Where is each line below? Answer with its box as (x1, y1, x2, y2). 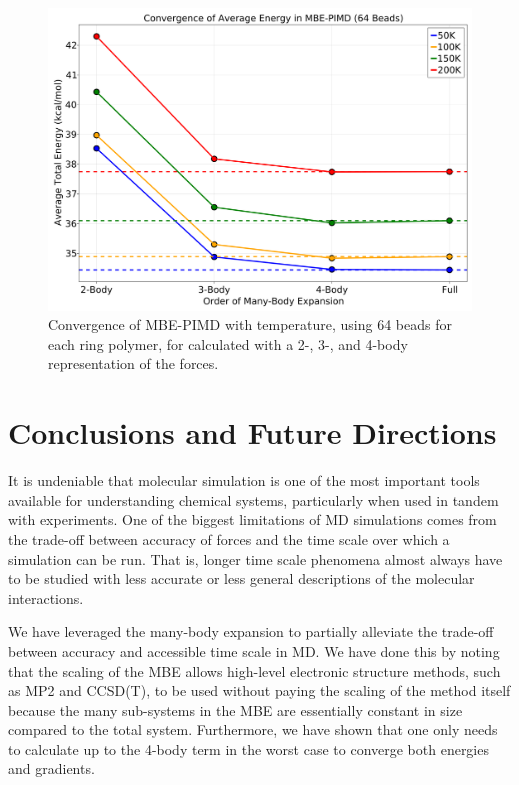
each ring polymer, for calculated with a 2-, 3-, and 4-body (48, 333, 408, 354)
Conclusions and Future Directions (8, 412, 497, 453)
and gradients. (8, 758, 95, 779)
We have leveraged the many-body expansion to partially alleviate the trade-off (8, 621, 494, 642)
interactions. (8, 587, 84, 608)
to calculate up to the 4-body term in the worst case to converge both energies (8, 738, 489, 759)
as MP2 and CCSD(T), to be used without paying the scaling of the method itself (8, 680, 511, 701)
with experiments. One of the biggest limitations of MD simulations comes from (8, 509, 497, 530)
